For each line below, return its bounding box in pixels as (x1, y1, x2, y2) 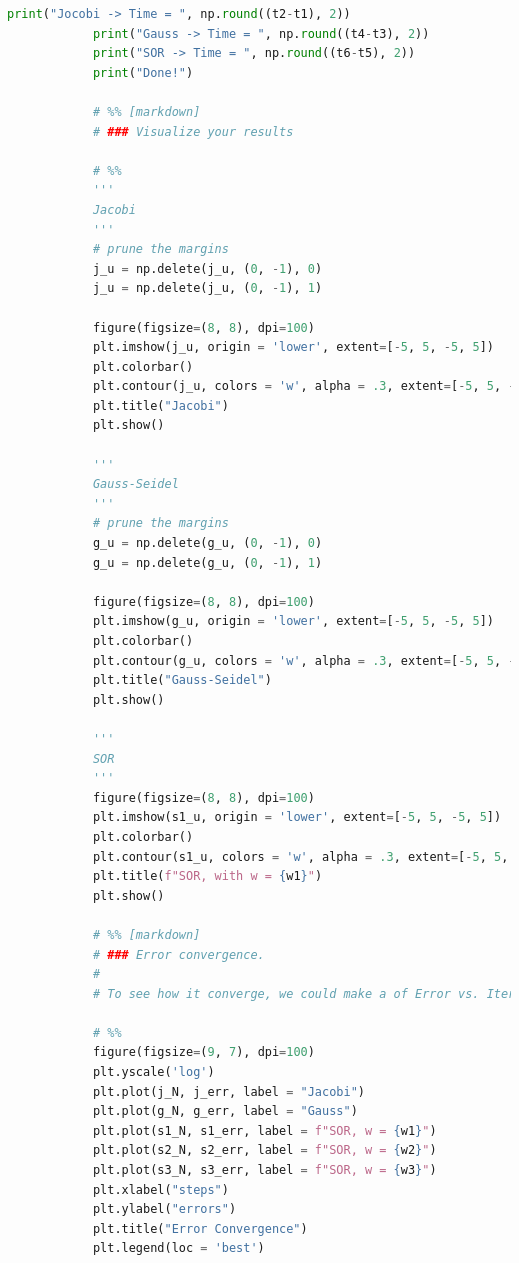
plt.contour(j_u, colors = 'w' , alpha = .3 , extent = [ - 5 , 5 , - (92, 379, 516, 394)
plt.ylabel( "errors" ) (92, 1202, 237, 1217)
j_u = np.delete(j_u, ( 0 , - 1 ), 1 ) (92, 281, 323, 296)
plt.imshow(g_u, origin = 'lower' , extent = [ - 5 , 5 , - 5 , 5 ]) (92, 614, 494, 629)
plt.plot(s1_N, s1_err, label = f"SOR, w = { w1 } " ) (92, 1123, 437, 1138)
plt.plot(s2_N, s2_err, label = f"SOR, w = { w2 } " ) (92, 1143, 437, 1158)
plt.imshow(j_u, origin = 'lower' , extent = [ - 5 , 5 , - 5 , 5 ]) (92, 340, 494, 355)
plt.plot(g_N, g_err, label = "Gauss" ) (92, 1104, 358, 1119)
